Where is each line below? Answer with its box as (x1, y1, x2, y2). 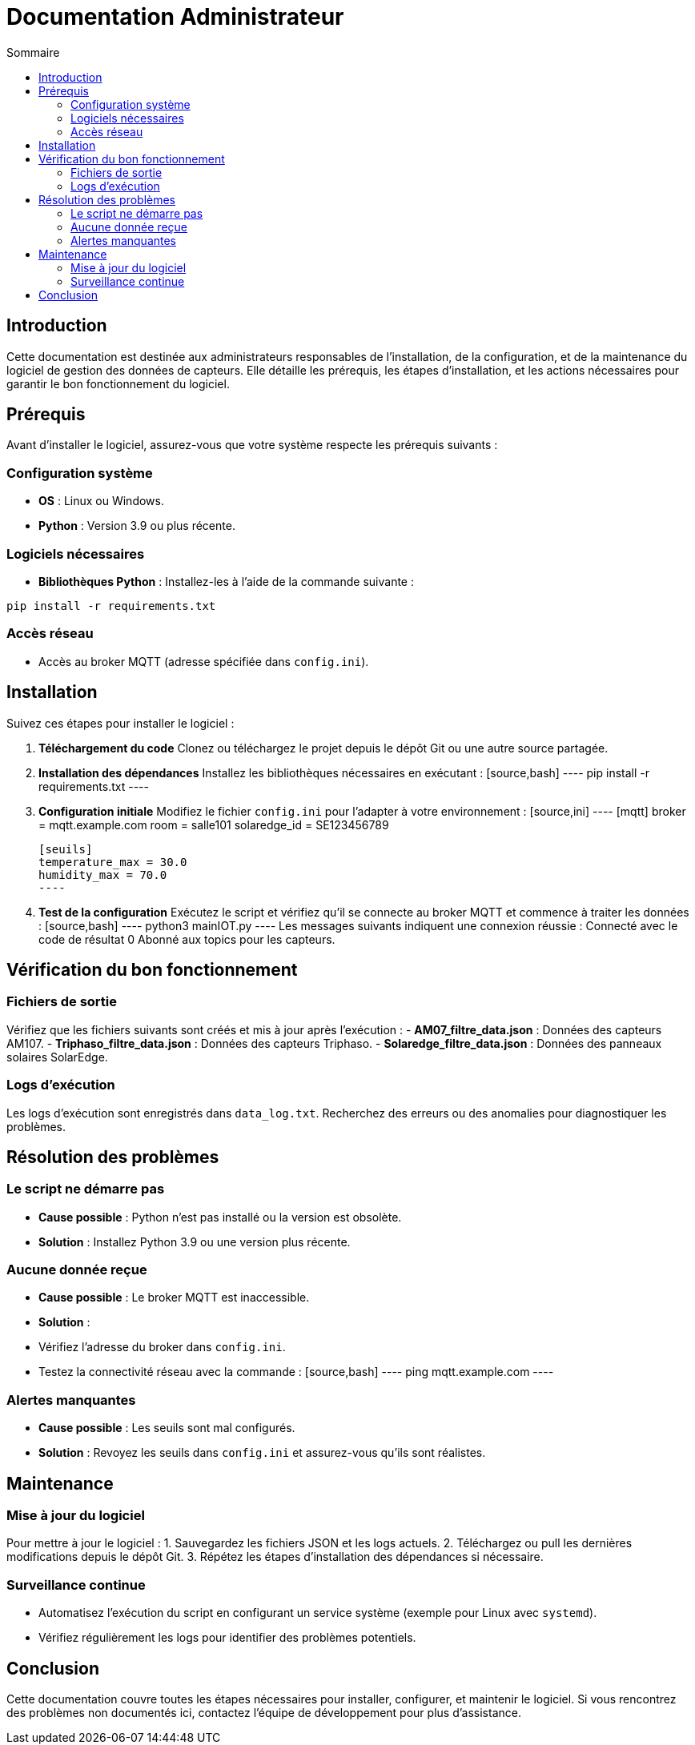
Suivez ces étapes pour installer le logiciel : (6, 716, 235, 730)
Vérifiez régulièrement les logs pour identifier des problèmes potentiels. (38, 1631, 416, 1645)
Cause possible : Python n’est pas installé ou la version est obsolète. (38, 1209, 402, 1224)
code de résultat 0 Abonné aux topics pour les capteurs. (38, 932, 335, 946)
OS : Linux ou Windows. (38, 494, 164, 508)
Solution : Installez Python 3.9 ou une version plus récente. (38, 1234, 351, 1249)
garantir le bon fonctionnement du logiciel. (6, 376, 230, 391)
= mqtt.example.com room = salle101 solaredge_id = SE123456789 (38, 817, 389, 832)
